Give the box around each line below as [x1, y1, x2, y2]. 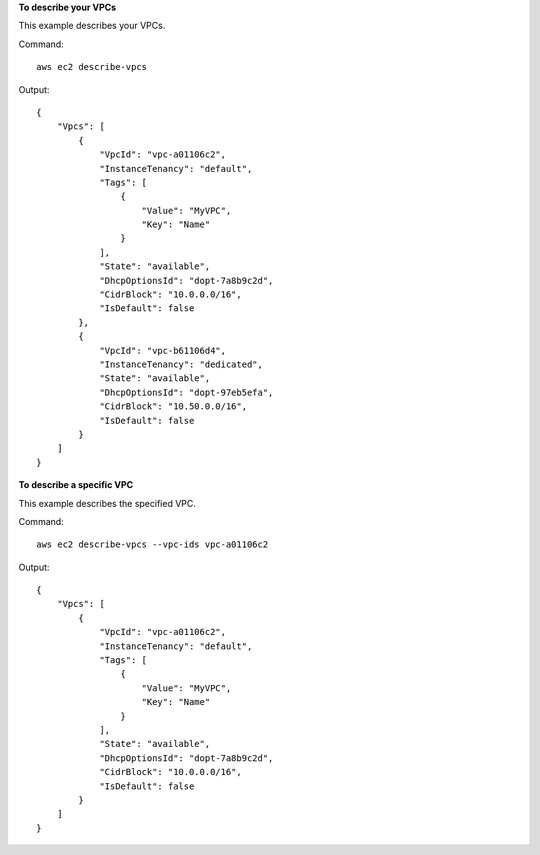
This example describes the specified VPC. [18, 497, 197, 509]
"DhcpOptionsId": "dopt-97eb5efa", [99, 386, 274, 398]
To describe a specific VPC [18, 479, 134, 491]
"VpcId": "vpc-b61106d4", [99, 345, 227, 356]
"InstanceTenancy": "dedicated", [99, 358, 264, 370]
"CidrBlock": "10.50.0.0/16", [99, 401, 248, 412]
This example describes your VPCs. [18, 20, 166, 32]
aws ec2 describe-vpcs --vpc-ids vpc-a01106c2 [36, 539, 269, 550]
